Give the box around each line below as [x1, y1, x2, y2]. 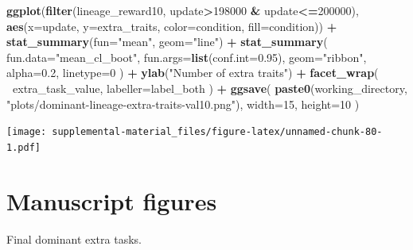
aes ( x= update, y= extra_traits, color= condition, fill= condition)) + [6, 17, 337, 34]
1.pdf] [6, 141, 41, 153]
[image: [6, 126, 47, 138]
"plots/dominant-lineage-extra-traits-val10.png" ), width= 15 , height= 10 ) [6, 95, 360, 112]
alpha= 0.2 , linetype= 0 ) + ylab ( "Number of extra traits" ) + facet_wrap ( [6, 64, 379, 81]
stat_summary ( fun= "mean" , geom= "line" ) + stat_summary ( [6, 33, 328, 50]
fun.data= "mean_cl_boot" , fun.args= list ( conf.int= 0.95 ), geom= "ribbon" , [6, 48, 367, 65]
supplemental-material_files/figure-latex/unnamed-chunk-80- [52, 126, 383, 138]
